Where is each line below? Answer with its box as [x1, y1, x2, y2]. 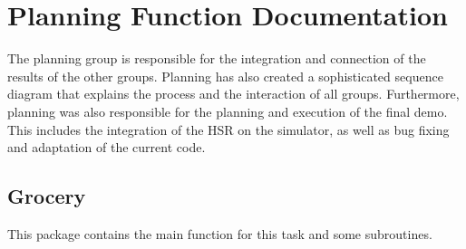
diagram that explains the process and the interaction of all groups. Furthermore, [7, 84, 460, 103]
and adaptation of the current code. [7, 138, 206, 157]
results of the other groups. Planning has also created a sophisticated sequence [7, 66, 443, 85]
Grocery [7, 182, 86, 210]
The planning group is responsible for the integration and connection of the [7, 49, 426, 68]
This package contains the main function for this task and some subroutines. [7, 224, 432, 243]
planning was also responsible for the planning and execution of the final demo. [7, 101, 448, 120]
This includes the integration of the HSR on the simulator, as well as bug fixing [7, 120, 450, 139]
